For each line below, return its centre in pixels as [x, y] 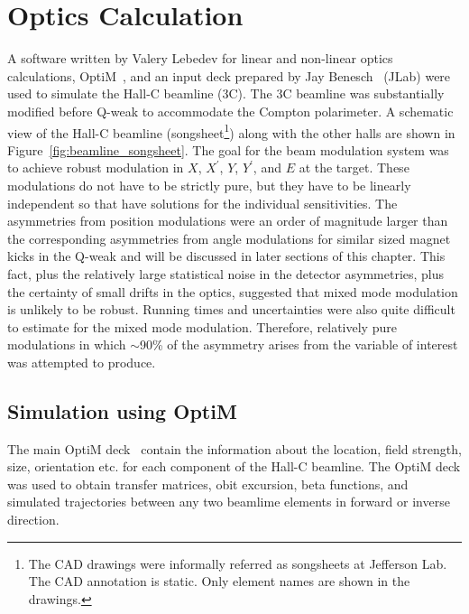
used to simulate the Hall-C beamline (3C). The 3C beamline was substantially [226, 93]
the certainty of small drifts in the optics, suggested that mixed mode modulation [233, 291]
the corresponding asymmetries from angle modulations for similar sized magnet [229, 238]
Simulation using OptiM [122, 410]
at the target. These [354, 167]
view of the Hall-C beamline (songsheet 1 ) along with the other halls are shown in [231, 131]
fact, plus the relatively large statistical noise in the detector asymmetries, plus [226, 273]
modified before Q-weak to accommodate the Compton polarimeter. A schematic [230, 111]
